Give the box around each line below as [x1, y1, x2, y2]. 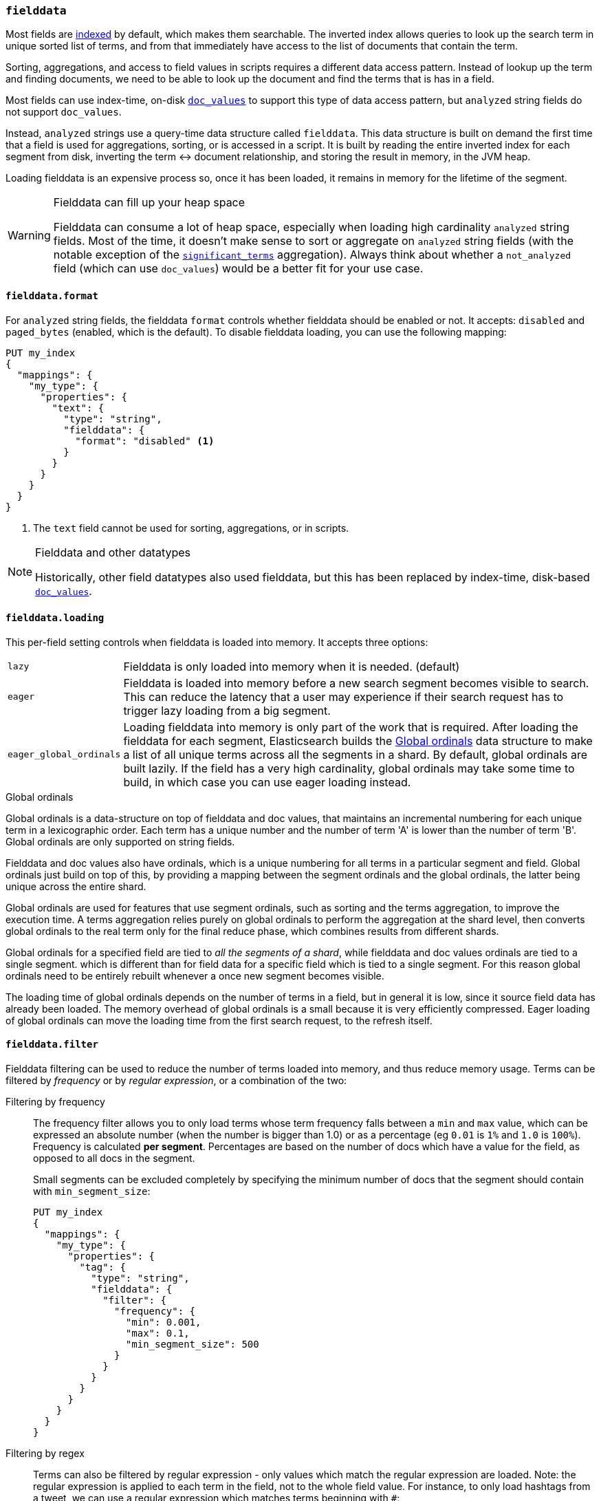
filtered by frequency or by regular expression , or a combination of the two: [6, 1075, 347, 1087]
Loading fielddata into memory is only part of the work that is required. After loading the [123, 720, 578, 734]
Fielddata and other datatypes [35, 545, 191, 559]
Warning [8, 228, 51, 243]
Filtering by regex [6, 1447, 85, 1460]
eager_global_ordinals [8, 749, 121, 760]
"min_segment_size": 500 [125, 1339, 259, 1350]
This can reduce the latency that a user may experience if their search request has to [123, 689, 564, 704]
